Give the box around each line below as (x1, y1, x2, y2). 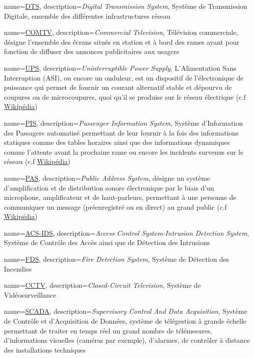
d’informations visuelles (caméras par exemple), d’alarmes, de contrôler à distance (4, 335, 250, 345)
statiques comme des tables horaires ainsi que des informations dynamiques (4, 137, 230, 147)
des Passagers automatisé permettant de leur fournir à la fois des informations (4, 127, 239, 138)
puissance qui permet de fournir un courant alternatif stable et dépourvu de (4, 82, 232, 92)
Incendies (4, 263, 32, 274)
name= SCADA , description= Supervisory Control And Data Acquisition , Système (4, 306, 248, 316)
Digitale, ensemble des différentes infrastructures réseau (4, 10, 171, 21)
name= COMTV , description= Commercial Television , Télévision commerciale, (4, 27, 238, 37)
